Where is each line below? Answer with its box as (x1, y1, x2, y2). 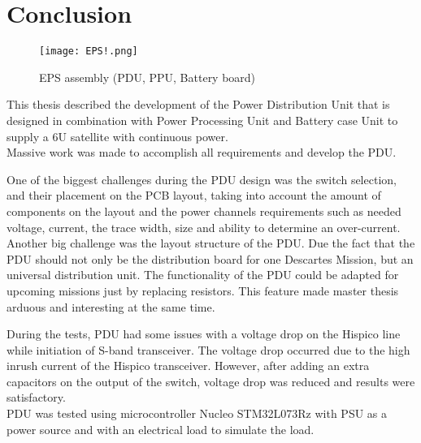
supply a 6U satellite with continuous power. (7, 127, 228, 144)
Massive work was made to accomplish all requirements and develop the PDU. (7, 144, 397, 161)
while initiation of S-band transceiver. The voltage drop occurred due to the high (7, 341, 410, 358)
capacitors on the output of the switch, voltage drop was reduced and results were (7, 372, 415, 389)
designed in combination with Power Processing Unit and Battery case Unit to (7, 111, 398, 128)
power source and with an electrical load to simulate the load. (7, 420, 315, 437)
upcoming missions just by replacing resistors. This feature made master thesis (7, 282, 399, 299)
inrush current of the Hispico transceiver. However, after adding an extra (7, 357, 370, 374)
